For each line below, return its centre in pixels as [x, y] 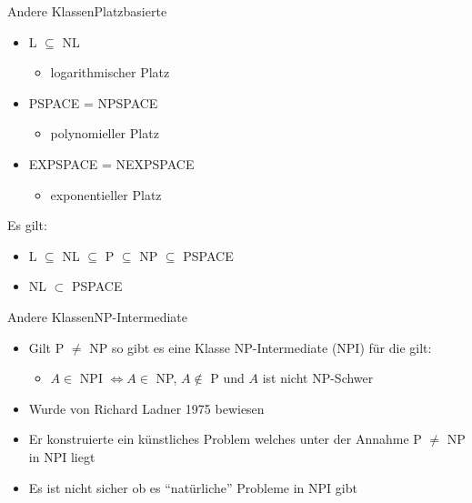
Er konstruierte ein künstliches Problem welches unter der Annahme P [225, 439]
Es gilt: [27, 225]
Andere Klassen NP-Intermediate [97, 316]
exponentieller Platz [106, 194]
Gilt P [46, 347]
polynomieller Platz [105, 133]
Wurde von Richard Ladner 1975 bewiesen [146, 408]
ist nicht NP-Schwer [318, 378]
